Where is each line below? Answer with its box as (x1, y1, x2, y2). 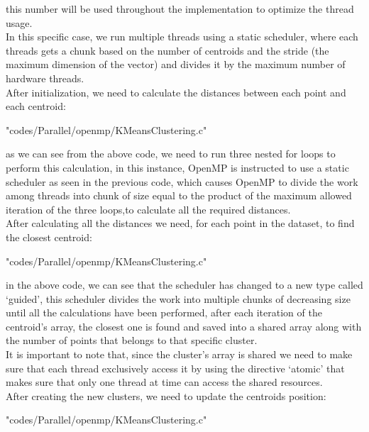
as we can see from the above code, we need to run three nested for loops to (6, 146, 336, 161)
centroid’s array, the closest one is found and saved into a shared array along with (6, 319, 362, 333)
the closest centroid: (6, 229, 92, 244)
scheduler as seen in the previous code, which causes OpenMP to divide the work (6, 174, 358, 189)
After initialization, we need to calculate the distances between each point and (6, 84, 346, 99)
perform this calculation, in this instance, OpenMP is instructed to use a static (6, 160, 349, 175)
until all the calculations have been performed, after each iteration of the (6, 305, 322, 320)
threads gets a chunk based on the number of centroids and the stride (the (6, 43, 329, 57)
